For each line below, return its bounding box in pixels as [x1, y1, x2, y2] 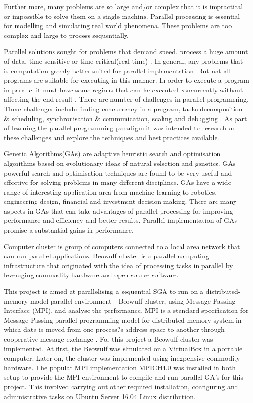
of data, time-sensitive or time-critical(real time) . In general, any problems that [4, 55, 243, 66]
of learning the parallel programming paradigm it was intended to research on [4, 123, 236, 133]
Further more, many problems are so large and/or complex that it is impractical [4, 1, 243, 11]
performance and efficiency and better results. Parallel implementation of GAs [4, 215, 237, 225]
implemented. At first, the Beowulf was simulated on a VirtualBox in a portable [4, 343, 243, 353]
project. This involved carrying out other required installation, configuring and [4, 381, 238, 391]
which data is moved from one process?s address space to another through [4, 324, 225, 334]
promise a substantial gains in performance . [4, 225, 134, 235]
